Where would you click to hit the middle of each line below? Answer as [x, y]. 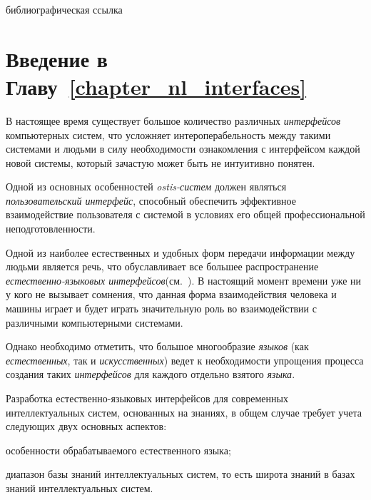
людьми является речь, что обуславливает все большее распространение [162, 266]
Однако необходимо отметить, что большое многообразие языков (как [157, 346]
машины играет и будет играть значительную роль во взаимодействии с [161, 308]
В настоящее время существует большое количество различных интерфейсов [173, 120]
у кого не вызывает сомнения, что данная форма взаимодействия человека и [171, 294]
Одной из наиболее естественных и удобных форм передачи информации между [181, 252]
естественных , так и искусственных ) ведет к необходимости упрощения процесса [185, 360]
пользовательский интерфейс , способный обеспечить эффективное [151, 200]
